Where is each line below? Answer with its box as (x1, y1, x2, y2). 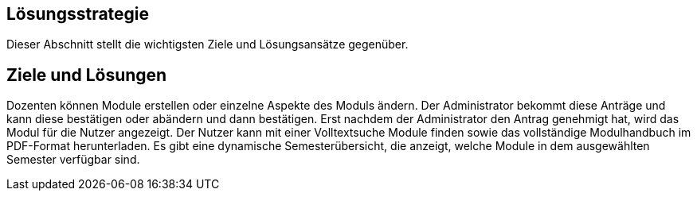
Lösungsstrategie (6, 4, 150, 24)
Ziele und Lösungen (6, 64, 167, 85)
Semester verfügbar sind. (6, 153, 140, 167)
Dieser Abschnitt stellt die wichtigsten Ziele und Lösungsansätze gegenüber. (6, 37, 409, 52)
